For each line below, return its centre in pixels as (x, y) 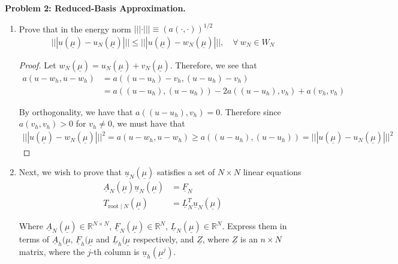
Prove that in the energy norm (75, 28)
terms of (34, 239)
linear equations (272, 172)
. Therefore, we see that (213, 64)
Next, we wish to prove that (70, 172)
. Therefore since (251, 111)
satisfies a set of (186, 172)
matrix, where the (52, 252)
